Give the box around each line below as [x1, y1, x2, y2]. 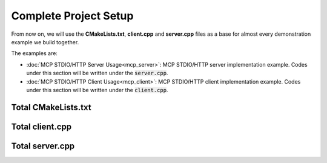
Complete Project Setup [11, 9, 134, 22]
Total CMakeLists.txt [11, 102, 91, 112]
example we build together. [11, 38, 79, 45]
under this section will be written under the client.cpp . [26, 86, 168, 93]
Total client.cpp [11, 121, 72, 131]
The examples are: [11, 50, 58, 57]
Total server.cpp [11, 141, 75, 151]
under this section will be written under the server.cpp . [26, 70, 168, 77]
